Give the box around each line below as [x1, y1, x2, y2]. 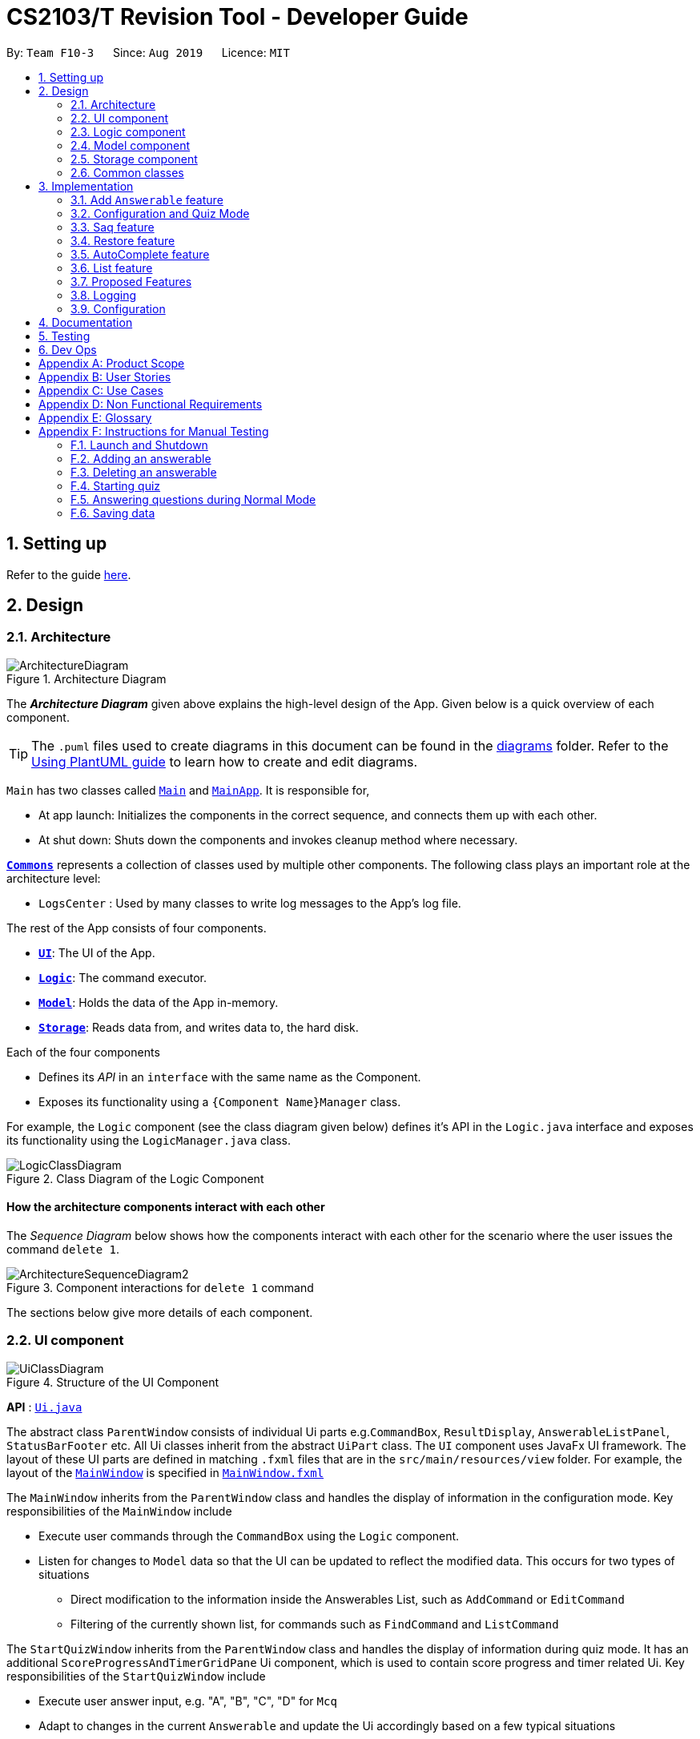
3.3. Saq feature [70, 219, 155, 234]
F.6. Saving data [70, 505, 155, 520]
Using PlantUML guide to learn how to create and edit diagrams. [31, 753, 417, 770]
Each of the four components [6, 1045, 160, 1059]
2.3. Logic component [70, 124, 186, 139]
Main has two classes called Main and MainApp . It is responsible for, [6, 783, 370, 797]
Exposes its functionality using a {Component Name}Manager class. [38, 1094, 401, 1109]
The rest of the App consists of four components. [6, 920, 267, 935]
